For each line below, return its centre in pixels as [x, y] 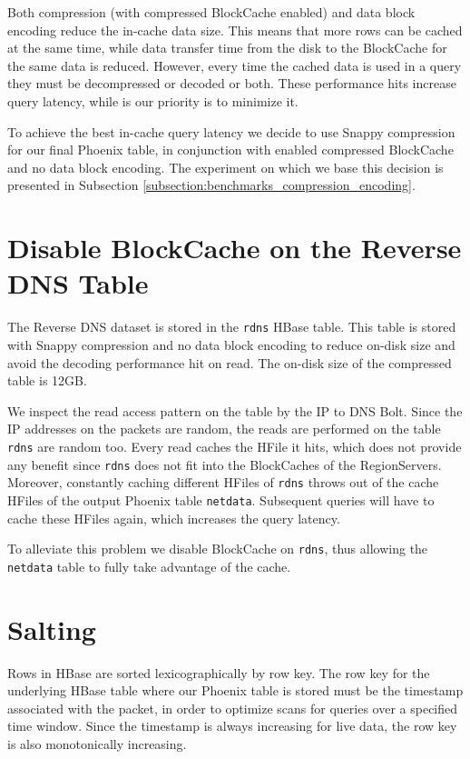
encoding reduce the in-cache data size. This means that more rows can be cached [235, 30]
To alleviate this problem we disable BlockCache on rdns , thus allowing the [218, 549]
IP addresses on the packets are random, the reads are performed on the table [224, 429]
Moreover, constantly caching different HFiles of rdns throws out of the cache [223, 482]
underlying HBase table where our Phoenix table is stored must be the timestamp [235, 690]
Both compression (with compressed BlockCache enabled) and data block [211, 12]
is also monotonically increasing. [97, 743]
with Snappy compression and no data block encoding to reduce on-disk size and [231, 344]
